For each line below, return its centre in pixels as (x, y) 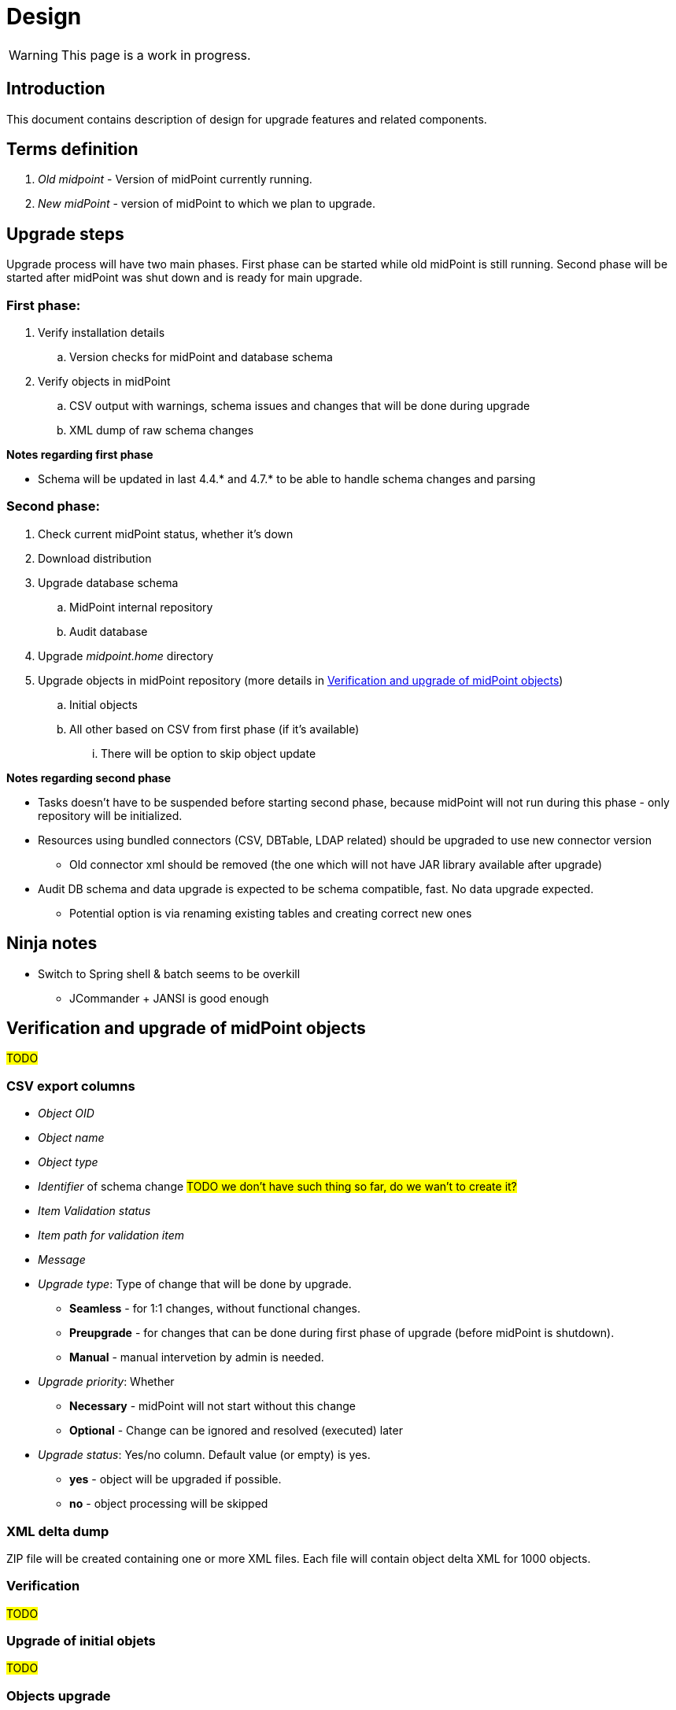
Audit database (109, 631)
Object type (68, 1162)
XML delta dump (58, 1531)
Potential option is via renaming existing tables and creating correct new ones (271, 913)
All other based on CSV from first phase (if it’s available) (214, 729)
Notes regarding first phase (80, 455)
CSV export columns (71, 1086)
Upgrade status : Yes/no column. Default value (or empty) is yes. (204, 1455)
